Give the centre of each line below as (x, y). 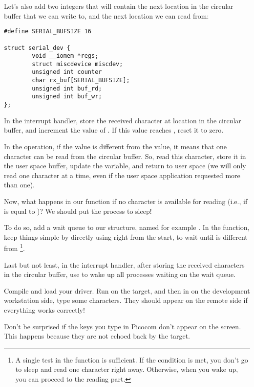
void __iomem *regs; (65, 56)
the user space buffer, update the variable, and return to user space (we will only (125, 166)
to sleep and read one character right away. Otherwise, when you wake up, (127, 369)
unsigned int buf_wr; (67, 97)
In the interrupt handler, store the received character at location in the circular (123, 120)
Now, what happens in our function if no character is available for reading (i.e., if (126, 201)
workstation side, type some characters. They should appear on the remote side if (126, 300)
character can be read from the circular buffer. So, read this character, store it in (125, 156)
